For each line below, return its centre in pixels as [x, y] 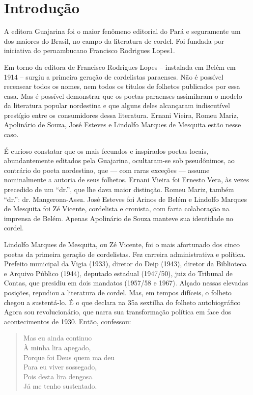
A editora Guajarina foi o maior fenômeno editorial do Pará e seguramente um [122, 31]
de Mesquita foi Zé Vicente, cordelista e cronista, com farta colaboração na [117, 209]
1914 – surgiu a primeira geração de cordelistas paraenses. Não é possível [114, 76]
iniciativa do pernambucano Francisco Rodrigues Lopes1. [90, 50]
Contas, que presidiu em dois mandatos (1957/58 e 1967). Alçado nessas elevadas [126, 283]
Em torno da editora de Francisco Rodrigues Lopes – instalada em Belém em [120, 67]
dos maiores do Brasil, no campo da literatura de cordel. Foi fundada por [114, 41]
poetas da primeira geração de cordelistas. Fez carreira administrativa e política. [125, 254]
